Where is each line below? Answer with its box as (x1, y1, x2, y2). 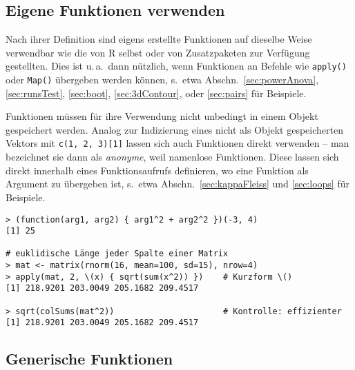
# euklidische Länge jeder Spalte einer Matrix (6, 249, 229, 259)
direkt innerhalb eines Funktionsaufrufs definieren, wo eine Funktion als (6, 163, 309, 177)
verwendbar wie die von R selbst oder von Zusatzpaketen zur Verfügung (6, 45, 310, 59)
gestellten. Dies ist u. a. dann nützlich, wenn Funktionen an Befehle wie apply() (6, 59, 347, 73)
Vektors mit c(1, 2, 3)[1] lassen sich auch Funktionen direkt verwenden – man (6, 136, 349, 150)
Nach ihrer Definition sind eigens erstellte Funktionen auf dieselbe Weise (6, 32, 312, 46)
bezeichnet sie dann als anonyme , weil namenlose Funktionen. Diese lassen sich (6, 150, 339, 164)
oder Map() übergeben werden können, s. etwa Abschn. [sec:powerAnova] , (6, 72, 319, 87)
